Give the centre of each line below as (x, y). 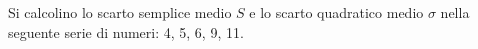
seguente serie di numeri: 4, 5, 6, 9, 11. (126, 31)
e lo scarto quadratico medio (336, 12)
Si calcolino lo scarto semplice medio (120, 12)
